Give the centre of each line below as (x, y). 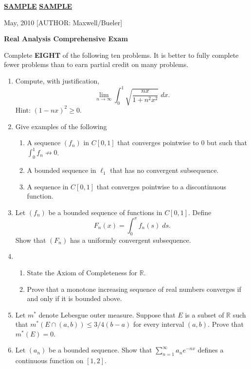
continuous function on (49, 361)
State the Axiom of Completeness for (82, 272)
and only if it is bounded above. (74, 298)
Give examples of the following (61, 126)
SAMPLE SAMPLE (38, 6)
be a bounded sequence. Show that (100, 350)
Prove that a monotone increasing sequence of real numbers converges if (134, 289)
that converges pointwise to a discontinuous (161, 186)
